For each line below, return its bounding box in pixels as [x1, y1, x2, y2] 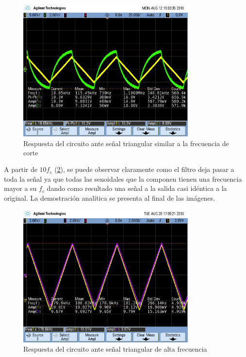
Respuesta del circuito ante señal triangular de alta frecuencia [23, 344, 207, 354]
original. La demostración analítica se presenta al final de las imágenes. [4, 192, 215, 203]
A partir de [4, 164, 37, 174]
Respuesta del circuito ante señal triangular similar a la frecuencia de [23, 138, 229, 148]
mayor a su [4, 183, 37, 193]
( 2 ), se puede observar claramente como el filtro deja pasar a [54, 164, 234, 174]
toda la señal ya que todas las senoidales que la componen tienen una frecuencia [4, 173, 242, 184]
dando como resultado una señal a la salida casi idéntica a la [47, 183, 227, 193]
